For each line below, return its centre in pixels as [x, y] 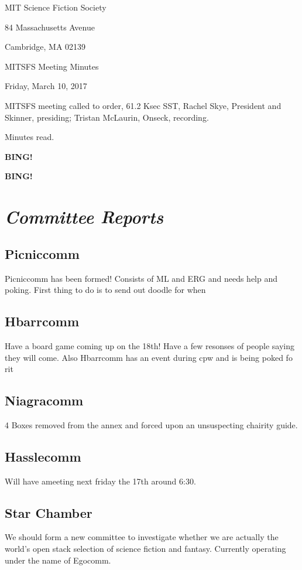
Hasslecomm [43, 456]
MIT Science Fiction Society [56, 7]
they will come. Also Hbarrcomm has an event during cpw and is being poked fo [149, 357]
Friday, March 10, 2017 [46, 86]
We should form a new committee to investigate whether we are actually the [142, 537]
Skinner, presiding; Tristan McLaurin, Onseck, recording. [107, 117]
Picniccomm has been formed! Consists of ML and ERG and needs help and [141, 278]
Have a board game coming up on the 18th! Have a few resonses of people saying [150, 345]
